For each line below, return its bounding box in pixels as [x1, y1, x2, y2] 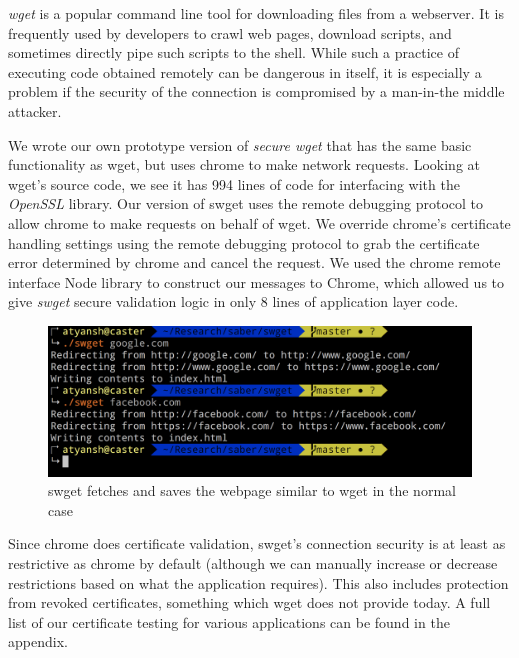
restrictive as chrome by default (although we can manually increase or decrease [8, 553, 498, 573]
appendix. [8, 631, 68, 652]
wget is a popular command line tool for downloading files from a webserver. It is [8, 3, 504, 23]
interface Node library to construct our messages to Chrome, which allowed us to [8, 271, 505, 292]
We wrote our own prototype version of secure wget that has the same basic [8, 134, 472, 155]
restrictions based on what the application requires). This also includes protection [8, 572, 509, 593]
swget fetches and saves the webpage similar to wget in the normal [48, 480, 456, 501]
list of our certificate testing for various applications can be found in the [8, 611, 450, 632]
